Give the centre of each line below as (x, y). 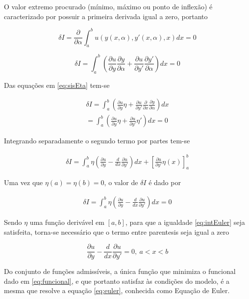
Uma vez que (24, 182)
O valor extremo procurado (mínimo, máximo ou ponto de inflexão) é (108, 6)
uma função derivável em (67, 222)
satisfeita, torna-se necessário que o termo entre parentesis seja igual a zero (117, 231)
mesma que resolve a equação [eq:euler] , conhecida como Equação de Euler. (117, 290)
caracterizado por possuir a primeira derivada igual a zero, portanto (106, 16)
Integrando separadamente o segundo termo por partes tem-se (97, 141)
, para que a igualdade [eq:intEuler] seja (185, 222)
